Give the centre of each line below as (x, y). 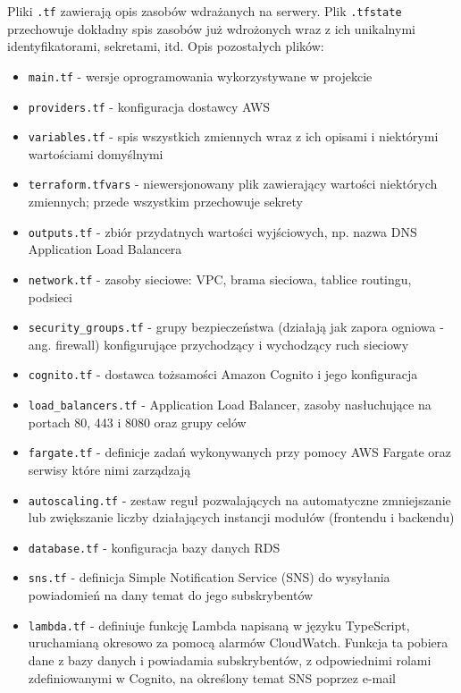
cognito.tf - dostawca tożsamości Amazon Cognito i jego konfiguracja (223, 374)
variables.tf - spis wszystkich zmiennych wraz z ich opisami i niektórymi (233, 136)
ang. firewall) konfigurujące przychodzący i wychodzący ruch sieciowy (218, 344)
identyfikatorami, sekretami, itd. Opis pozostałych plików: (166, 46)
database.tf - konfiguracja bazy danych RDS (154, 547)
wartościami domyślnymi (96, 153)
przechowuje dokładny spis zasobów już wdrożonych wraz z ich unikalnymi (211, 28)
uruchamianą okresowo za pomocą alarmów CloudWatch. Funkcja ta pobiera (238, 642)
